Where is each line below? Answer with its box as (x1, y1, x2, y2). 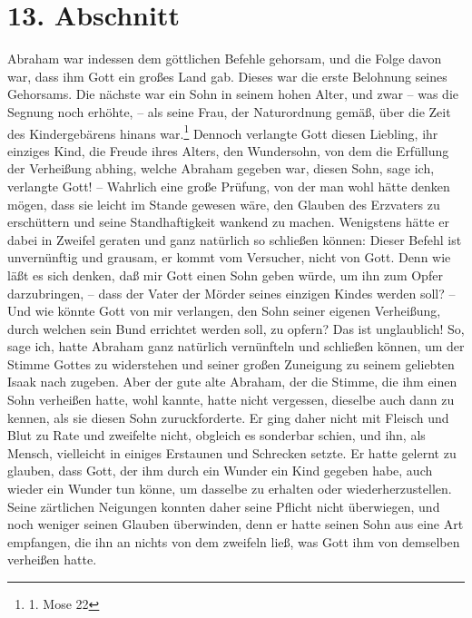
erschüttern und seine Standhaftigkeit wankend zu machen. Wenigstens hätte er (7, 212, 449, 231)
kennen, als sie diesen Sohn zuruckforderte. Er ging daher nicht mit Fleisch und (7, 407, 449, 427)
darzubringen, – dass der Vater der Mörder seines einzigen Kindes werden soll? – (7, 283, 456, 302)
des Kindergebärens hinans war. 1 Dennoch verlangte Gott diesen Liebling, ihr (7, 121, 438, 142)
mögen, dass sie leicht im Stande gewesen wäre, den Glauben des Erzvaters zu (7, 194, 440, 213)
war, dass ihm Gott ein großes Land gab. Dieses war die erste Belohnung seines (7, 66, 447, 85)
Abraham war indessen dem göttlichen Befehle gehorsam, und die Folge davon (7, 49, 442, 68)
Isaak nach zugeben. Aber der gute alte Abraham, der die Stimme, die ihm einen (7, 372, 457, 391)
